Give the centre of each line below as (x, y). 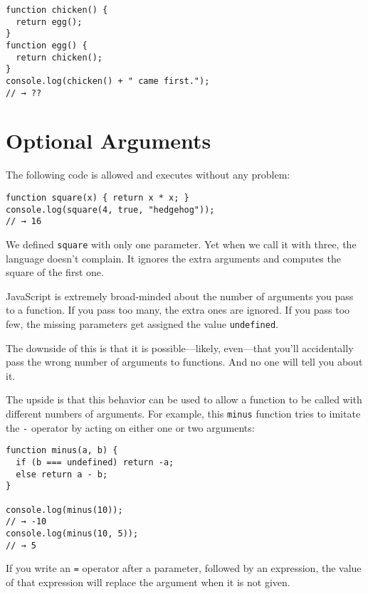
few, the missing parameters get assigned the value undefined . (142, 323)
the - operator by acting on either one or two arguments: (130, 427)
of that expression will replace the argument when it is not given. (148, 582)
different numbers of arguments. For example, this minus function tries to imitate (183, 413)
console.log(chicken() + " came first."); (108, 81)
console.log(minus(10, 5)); (72, 533)
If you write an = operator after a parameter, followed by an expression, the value (184, 568)
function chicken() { (57, 10)
